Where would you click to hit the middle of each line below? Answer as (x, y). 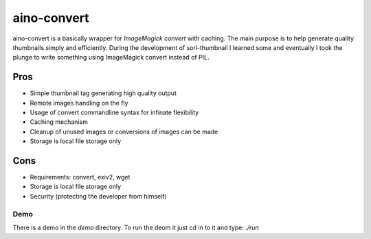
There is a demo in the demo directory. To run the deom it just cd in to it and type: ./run (136, 228)
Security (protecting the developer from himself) (99, 196)
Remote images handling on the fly (79, 103)
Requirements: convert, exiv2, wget (80, 177)
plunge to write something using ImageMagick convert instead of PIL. (111, 58)
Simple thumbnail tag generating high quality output (103, 93)
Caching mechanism (59, 122)
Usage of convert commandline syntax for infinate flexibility (114, 112)
